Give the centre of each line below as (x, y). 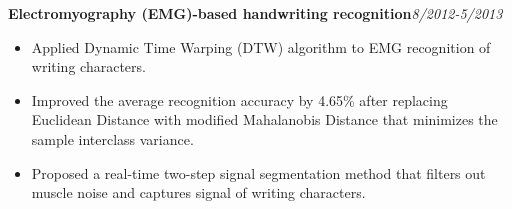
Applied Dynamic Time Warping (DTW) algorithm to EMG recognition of (261, 46)
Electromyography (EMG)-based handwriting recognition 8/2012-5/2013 (255, 13)
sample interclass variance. (112, 138)
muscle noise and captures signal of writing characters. (198, 192)
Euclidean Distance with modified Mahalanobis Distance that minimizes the (264, 119)
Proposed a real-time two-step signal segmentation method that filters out (258, 172)
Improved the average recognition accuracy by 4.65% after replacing (239, 99)
